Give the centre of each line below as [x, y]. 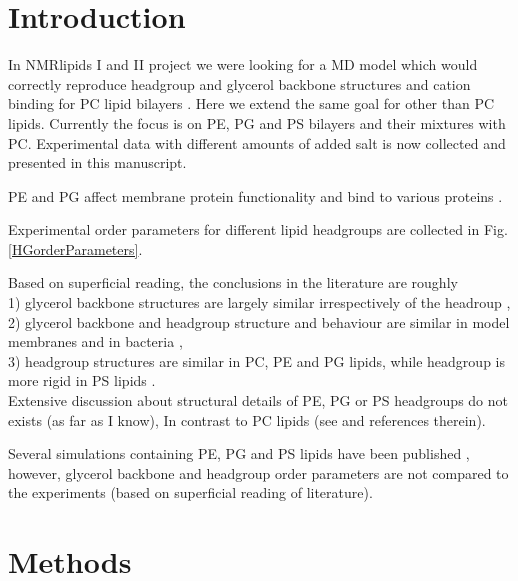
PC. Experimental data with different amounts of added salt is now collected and [257, 142]
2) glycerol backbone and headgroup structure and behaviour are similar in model [259, 321]
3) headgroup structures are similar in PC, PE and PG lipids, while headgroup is [256, 360]
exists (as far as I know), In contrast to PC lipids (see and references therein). [247, 419]
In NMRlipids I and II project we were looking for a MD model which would [243, 64]
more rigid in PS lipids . [82, 380]
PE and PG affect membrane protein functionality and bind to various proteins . [255, 195]
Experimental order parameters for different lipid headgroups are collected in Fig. [258, 229]
